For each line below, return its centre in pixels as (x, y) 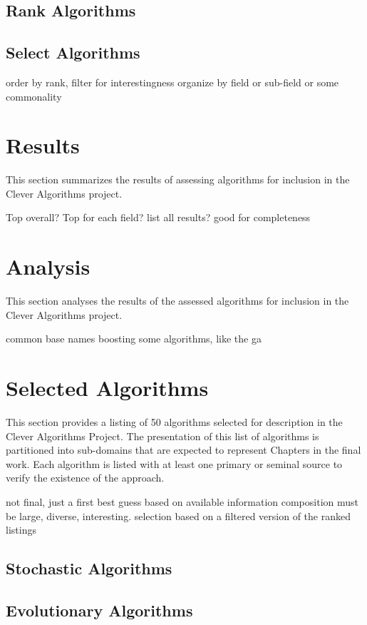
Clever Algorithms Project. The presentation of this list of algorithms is (162, 436)
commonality (34, 96)
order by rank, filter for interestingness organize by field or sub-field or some (172, 82)
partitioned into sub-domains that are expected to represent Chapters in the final (183, 450)
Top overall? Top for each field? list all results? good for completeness (158, 217)
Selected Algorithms (107, 388)
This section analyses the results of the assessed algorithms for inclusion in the (177, 301)
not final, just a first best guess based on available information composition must (182, 502)
